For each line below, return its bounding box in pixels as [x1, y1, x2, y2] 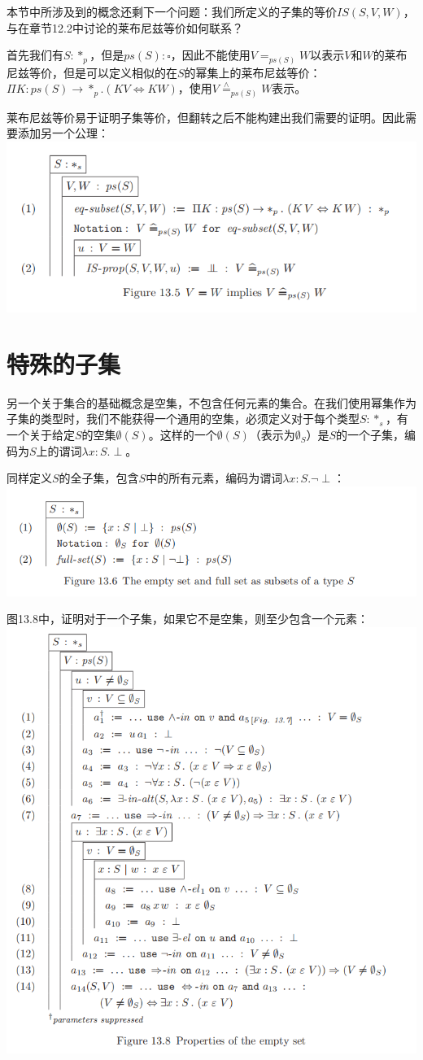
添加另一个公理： [17, 124, 109, 142]
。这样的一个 [148, 425, 217, 443]
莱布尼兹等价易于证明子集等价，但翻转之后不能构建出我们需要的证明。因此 [7, 108, 405, 125]
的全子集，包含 [59, 469, 139, 486]
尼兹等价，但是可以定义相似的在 [7, 63, 177, 81]
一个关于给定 [7, 425, 75, 443]
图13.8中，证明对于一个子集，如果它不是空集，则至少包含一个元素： [7, 610, 368, 627]
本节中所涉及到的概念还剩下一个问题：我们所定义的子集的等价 [7, 3, 337, 20]
